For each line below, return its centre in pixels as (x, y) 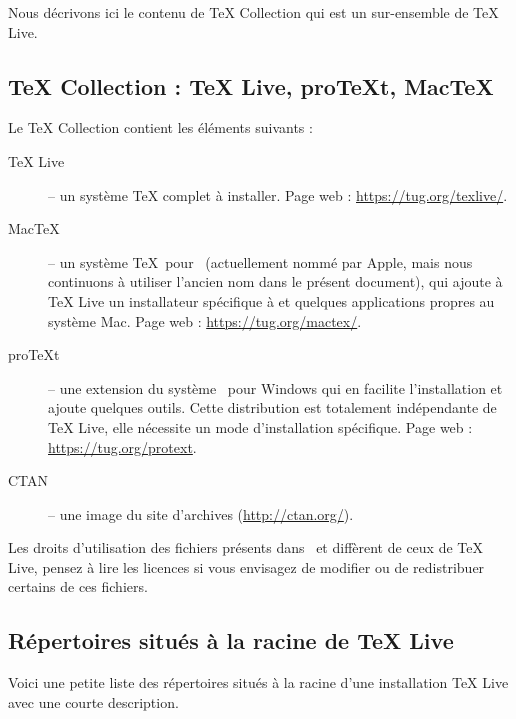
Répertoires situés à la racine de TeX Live (231, 640)
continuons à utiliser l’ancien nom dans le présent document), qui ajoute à (275, 281)
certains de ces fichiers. (78, 586)
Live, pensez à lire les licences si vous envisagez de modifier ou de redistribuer (246, 566)
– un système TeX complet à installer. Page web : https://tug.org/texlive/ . (278, 194)
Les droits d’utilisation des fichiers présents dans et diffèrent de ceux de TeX (245, 547)
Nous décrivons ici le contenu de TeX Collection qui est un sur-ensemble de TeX (253, 12)
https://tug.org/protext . (122, 446)
